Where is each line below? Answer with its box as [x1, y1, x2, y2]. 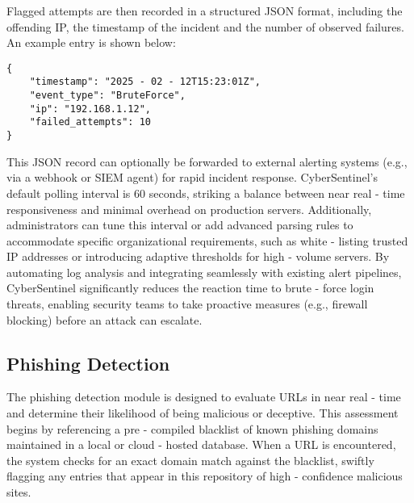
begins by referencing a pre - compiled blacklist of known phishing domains [6, 420, 378, 437]
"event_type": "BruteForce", [29, 90, 186, 102]
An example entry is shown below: [6, 34, 176, 51]
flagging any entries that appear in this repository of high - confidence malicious [6, 467, 403, 484]
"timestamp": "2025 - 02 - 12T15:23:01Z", [29, 76, 261, 88]
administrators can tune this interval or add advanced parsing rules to [6, 216, 353, 233]
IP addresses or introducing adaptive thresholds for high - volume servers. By [6, 248, 390, 265]
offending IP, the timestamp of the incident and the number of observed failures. [6, 18, 404, 35]
